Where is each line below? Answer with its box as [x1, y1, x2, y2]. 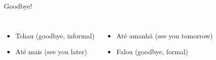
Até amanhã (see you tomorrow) [116, 30, 213, 40]
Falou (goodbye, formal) [116, 47, 188, 57]
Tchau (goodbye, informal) [15, 30, 95, 40]
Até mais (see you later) [15, 47, 87, 57]
